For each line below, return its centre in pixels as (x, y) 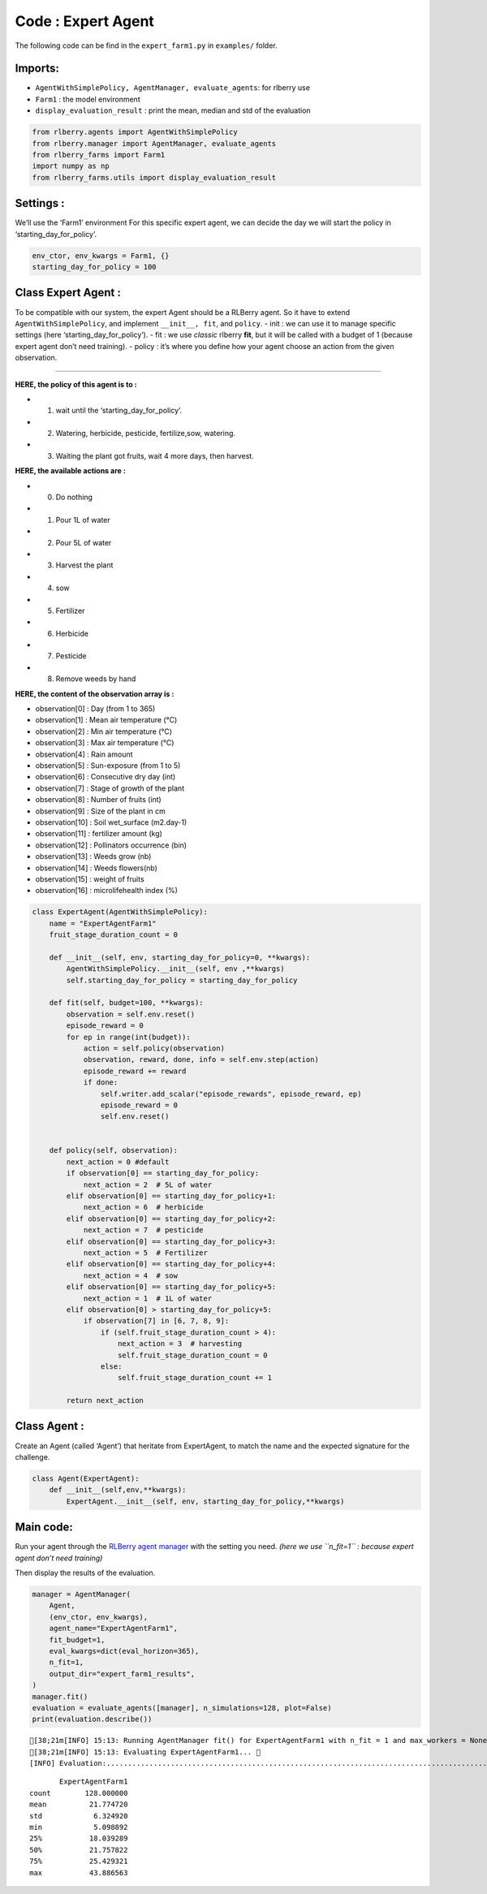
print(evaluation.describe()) (92, 1719)
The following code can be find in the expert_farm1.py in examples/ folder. (146, 45)
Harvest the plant (84, 565)
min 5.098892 (79, 1827)
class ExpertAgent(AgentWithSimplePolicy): (120, 912)
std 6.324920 (79, 1816)
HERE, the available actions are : (70, 471)
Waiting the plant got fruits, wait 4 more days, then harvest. (155, 455)
